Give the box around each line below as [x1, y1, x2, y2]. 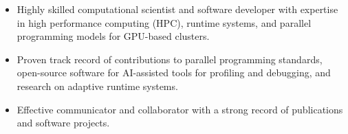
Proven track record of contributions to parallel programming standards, [17, 52, 323, 66]
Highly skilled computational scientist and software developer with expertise [17, 2, 338, 16]
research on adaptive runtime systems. [17, 78, 178, 93]
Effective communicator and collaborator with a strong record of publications [17, 102, 343, 116]
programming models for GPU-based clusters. [17, 29, 210, 43]
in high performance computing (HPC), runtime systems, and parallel [17, 15, 312, 30]
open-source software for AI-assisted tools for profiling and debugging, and [17, 65, 331, 80]
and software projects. [17, 115, 110, 130]
